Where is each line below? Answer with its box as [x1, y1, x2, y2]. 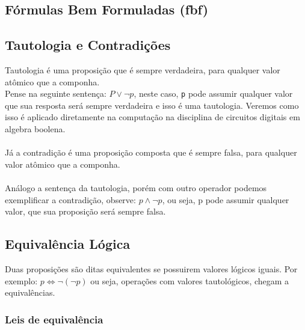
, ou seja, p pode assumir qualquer [162, 193, 289, 206]
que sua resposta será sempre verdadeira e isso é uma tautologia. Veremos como [5, 99, 299, 111]
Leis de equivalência [5, 311, 103, 326]
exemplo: [5, 274, 38, 287]
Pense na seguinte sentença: [5, 87, 106, 100]
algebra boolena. [5, 123, 66, 135]
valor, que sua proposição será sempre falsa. [5, 205, 166, 218]
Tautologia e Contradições [5, 35, 171, 54]
